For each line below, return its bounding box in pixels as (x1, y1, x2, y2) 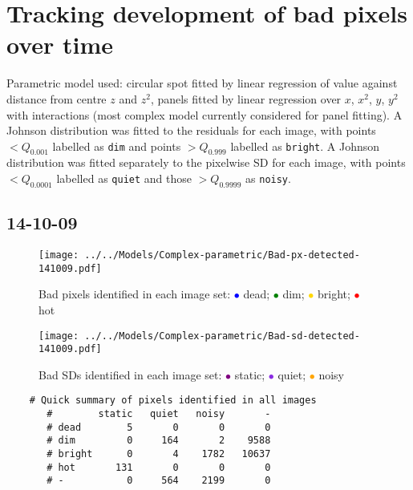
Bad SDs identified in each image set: (38, 366, 222, 383)
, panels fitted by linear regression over (150, 90, 342, 107)
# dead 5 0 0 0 (47, 421, 271, 433)
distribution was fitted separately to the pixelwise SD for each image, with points (6, 154, 406, 171)
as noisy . (245, 170, 291, 187)
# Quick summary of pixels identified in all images (29, 395, 317, 407)
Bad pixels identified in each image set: (38, 285, 231, 302)
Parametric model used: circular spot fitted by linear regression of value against (6, 75, 398, 91)
